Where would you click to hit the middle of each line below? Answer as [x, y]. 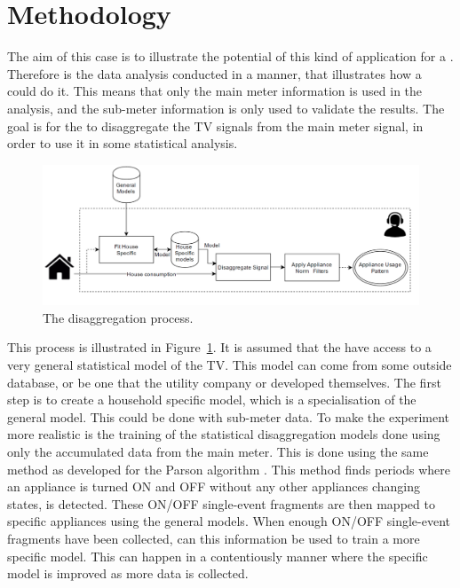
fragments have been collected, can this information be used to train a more [214, 538]
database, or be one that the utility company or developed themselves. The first [224, 382]
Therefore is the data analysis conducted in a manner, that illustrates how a [214, 73]
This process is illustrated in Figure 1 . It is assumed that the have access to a [219, 347]
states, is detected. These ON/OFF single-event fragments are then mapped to [221, 503]
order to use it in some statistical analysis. [123, 143]
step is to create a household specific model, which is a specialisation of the [212, 400]
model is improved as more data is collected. [128, 573]
